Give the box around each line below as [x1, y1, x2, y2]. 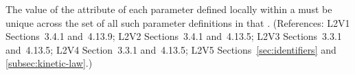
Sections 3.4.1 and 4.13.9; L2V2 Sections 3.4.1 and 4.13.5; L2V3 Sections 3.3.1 [5, 29, 342, 43]
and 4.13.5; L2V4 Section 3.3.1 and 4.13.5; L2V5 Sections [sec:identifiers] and [5, 42, 336, 56]
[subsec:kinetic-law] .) [5, 56, 93, 70]
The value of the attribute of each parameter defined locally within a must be [5, 2, 332, 16]
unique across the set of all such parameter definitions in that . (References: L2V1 [5, 15, 350, 30]
